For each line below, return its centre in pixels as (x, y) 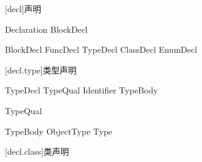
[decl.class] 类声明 (37, 151)
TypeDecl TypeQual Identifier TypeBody (81, 90)
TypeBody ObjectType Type (59, 131)
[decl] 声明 (23, 8)
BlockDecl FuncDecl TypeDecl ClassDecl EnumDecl (101, 49)
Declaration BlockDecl (46, 29)
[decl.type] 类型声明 (41, 69)
